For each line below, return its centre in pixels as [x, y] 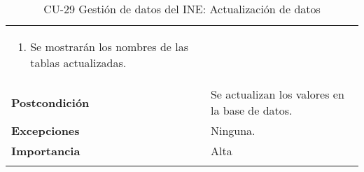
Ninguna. [233, 130]
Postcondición [50, 102]
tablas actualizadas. [78, 63]
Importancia [46, 151]
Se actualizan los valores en [277, 94]
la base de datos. [251, 110]
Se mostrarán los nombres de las [109, 46]
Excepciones [45, 130]
